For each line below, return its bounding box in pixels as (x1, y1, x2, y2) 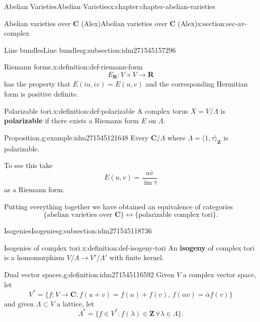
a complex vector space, (183, 269, 256, 280)
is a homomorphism (4, 252, 64, 263)
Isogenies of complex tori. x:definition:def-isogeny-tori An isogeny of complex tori (4, 242, 255, 253)
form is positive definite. (4, 89, 78, 99)
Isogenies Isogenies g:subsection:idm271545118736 (4, 225, 152, 236)
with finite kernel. (109, 252, 164, 263)
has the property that (4, 78, 71, 89)
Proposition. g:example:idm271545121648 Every (4, 132, 149, 142)
